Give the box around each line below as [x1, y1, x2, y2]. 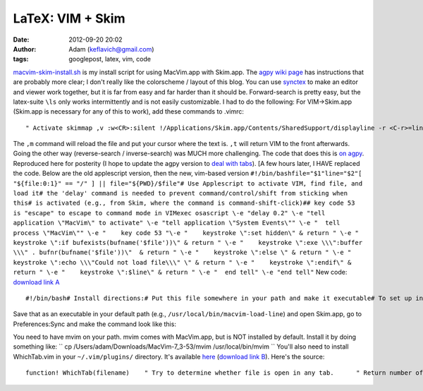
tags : [13, 55, 29, 64]
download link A [13, 277, 60, 286]
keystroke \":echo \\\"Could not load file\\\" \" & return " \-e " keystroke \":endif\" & [13, 258, 352, 266]
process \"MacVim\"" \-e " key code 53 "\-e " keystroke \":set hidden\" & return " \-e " [13, 229, 359, 236]
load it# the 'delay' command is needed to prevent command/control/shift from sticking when [13, 189, 348, 198]
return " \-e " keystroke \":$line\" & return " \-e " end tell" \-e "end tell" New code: [13, 268, 348, 277]
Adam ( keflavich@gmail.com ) [68, 44, 154, 53]
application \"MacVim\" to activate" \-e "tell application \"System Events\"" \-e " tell [13, 219, 341, 227]
